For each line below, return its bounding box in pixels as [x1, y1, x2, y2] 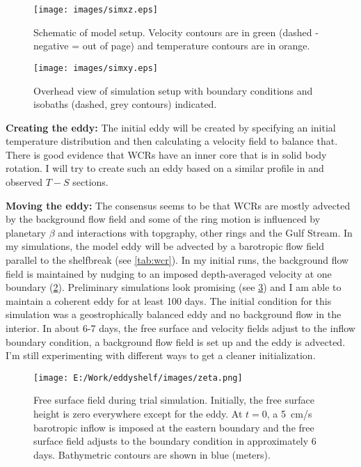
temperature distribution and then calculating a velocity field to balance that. [6, 134, 338, 148]
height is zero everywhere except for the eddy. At [33, 406, 243, 421]
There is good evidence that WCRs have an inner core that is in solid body [6, 147, 327, 161]
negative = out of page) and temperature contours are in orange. [33, 38, 310, 53]
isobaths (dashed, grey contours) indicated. [33, 97, 217, 111]
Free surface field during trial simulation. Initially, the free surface [33, 393, 314, 407]
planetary [6, 225, 47, 239]
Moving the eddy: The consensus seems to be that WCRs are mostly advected [6, 198, 351, 212]
